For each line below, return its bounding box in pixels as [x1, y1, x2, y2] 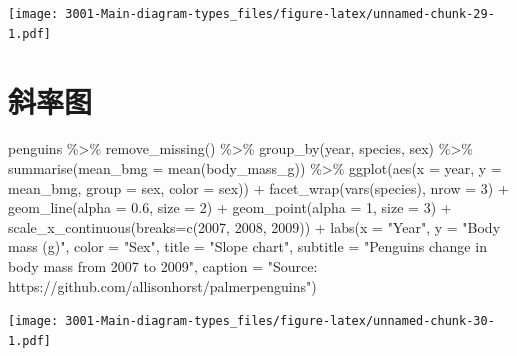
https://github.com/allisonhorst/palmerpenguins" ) [8, 275, 317, 296]
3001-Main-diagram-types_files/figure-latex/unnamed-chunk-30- [65, 314, 495, 329]
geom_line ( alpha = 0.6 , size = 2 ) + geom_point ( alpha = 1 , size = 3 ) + [8, 197, 452, 218]
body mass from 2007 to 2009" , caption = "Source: [8, 256, 318, 276]
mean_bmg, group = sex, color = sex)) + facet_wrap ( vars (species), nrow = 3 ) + [8, 177, 509, 198]
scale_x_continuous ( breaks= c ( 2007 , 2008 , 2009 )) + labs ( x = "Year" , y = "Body [8, 216, 501, 237]
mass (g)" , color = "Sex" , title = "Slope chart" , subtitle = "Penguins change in [8, 236, 487, 257]
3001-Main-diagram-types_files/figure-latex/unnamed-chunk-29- [65, 7, 495, 21]
